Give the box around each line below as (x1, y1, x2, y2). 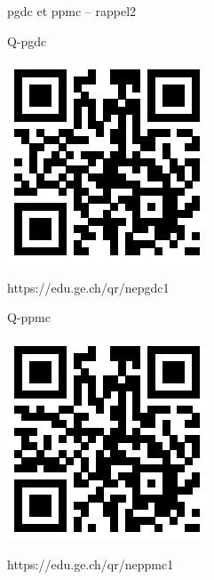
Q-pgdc (7, 31, 47, 50)
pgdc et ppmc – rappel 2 (7, 2, 137, 20)
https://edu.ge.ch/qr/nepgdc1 (7, 278, 170, 296)
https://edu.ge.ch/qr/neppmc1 (7, 554, 174, 573)
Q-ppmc (7, 308, 51, 326)
